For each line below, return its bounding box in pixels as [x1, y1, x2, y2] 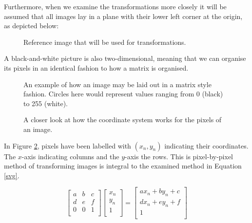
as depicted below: [4, 20, 59, 31]
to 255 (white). [23, 98, 68, 108]
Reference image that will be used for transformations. [23, 37, 186, 47]
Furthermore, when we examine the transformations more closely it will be [4, 1, 227, 11]
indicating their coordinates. [164, 140, 249, 150]
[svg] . [4, 170, 19, 180]
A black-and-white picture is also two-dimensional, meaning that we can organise [4, 53, 246, 63]
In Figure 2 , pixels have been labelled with [4, 140, 131, 150]
